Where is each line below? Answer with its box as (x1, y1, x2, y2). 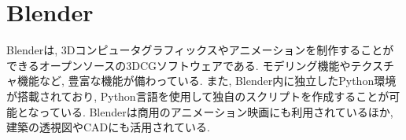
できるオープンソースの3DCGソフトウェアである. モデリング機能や (6, 57, 351, 73)
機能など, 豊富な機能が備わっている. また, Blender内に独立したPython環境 (17, 72, 397, 89)
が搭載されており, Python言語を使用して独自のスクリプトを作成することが (6, 87, 389, 104)
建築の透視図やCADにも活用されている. (6, 119, 210, 135)
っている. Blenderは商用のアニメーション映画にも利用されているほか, (39, 103, 393, 120)
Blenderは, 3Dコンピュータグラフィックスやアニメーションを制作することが (6, 42, 394, 58)
